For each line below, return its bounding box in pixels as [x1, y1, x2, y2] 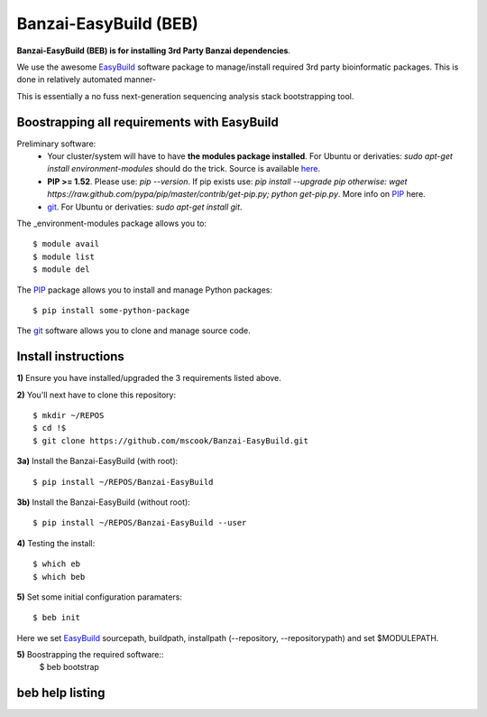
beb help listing [16, 685, 106, 701]
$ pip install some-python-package [32, 305, 190, 315]
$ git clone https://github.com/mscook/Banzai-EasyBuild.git [32, 435, 308, 446]
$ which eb [32, 559, 81, 569]
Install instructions [16, 349, 125, 365]
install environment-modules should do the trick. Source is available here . [47, 163, 320, 174]
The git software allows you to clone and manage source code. [16, 325, 252, 336]
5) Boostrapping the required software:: [16, 649, 164, 660]
